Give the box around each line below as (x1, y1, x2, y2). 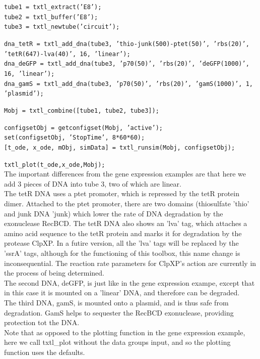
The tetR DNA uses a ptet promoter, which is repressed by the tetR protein (4, 188, 239, 199)
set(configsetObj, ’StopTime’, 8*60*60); (4, 134, 145, 142)
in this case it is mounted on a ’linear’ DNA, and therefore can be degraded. (4, 287, 240, 298)
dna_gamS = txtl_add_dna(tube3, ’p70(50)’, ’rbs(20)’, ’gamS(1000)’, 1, (4, 80, 253, 87)
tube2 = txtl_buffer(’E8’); (4, 13, 98, 21)
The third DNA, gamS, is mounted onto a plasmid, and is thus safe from (4, 297, 229, 307)
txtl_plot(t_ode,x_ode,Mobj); (4, 161, 105, 168)
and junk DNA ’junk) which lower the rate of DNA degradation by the (4, 208, 223, 218)
